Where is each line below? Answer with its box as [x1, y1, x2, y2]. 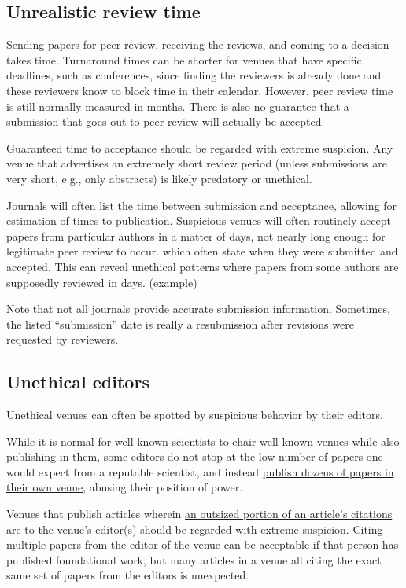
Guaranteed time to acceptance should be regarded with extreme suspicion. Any [6, 139, 393, 156]
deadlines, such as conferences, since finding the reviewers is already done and [6, 67, 382, 83]
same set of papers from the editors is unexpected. [6, 567, 249, 583]
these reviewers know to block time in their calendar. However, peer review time [6, 82, 393, 98]
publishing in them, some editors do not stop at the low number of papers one [6, 448, 383, 465]
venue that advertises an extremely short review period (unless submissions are [6, 155, 387, 171]
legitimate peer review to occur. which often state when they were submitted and [6, 243, 398, 259]
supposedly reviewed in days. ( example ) [6, 274, 197, 290]
